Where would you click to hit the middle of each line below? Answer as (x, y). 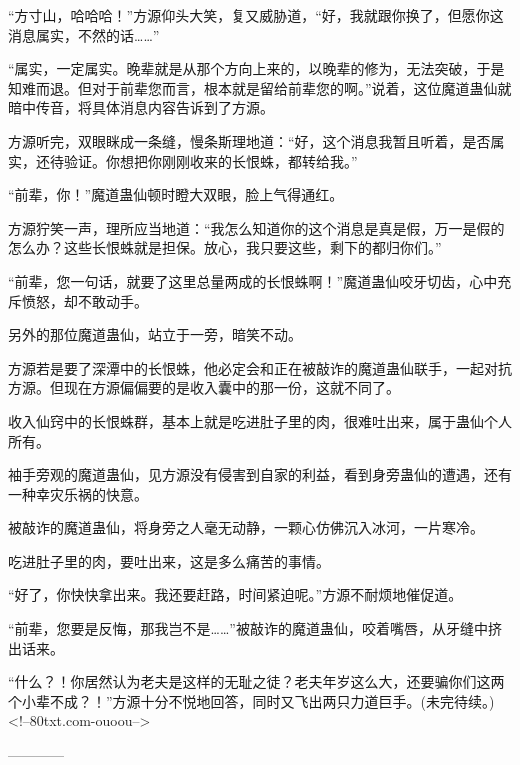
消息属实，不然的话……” (84, 34)
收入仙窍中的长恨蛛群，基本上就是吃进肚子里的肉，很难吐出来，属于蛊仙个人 (260, 420)
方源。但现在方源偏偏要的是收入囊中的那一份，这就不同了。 (204, 387)
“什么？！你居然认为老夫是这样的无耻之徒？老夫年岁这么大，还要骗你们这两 (256, 681)
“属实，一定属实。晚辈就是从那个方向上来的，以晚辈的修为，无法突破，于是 (256, 68)
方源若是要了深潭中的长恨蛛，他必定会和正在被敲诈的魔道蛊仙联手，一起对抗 (260, 367)
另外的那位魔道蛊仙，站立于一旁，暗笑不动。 (155, 334)
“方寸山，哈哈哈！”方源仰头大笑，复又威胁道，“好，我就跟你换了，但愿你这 (256, 15)
